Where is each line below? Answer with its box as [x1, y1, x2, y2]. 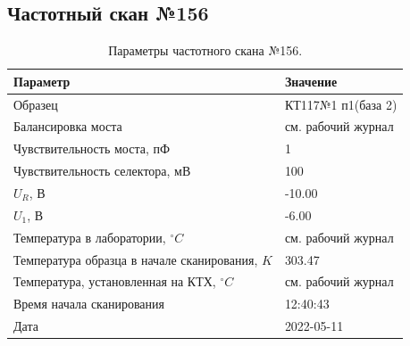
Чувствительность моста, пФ [13, 139, 171, 158]
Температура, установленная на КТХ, [13, 272, 216, 291]
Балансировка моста [13, 117, 122, 136]
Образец [13, 95, 58, 113]
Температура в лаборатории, [13, 227, 166, 246]
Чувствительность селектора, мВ [13, 161, 191, 180]
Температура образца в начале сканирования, [13, 250, 258, 268]
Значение [284, 71, 338, 90]
